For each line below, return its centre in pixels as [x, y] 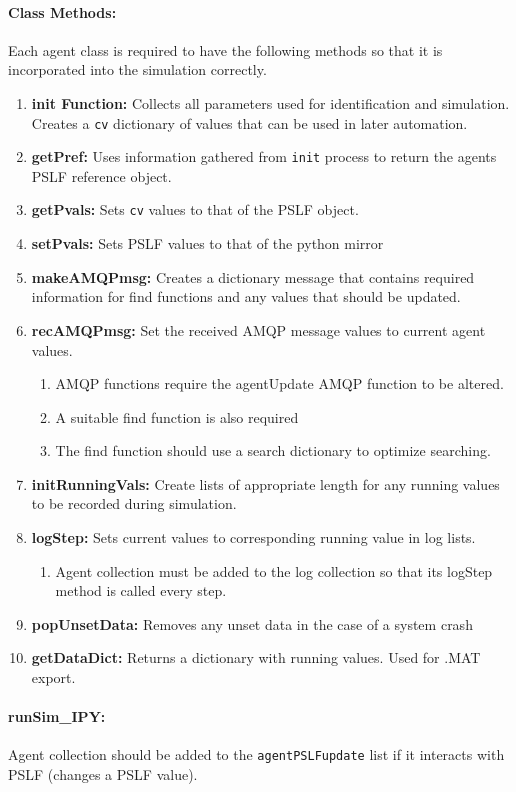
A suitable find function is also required [177, 416]
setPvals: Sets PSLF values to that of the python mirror [207, 243]
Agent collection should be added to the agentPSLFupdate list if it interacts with [256, 754]
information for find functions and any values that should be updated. [246, 296]
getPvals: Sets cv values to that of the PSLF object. [195, 209]
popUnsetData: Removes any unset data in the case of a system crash [252, 623]
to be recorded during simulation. [134, 503]
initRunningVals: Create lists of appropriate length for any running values [265, 483]
